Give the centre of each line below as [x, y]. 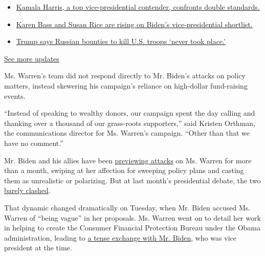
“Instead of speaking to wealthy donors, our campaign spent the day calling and [130, 113]
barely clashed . [27, 190]
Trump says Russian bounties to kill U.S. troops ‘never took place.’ [121, 41]
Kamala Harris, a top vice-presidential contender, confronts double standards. [138, 7]
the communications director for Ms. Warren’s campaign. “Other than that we [127, 133]
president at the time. [38, 248]
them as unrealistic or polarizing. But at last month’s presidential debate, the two [132, 180]
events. [15, 95]
